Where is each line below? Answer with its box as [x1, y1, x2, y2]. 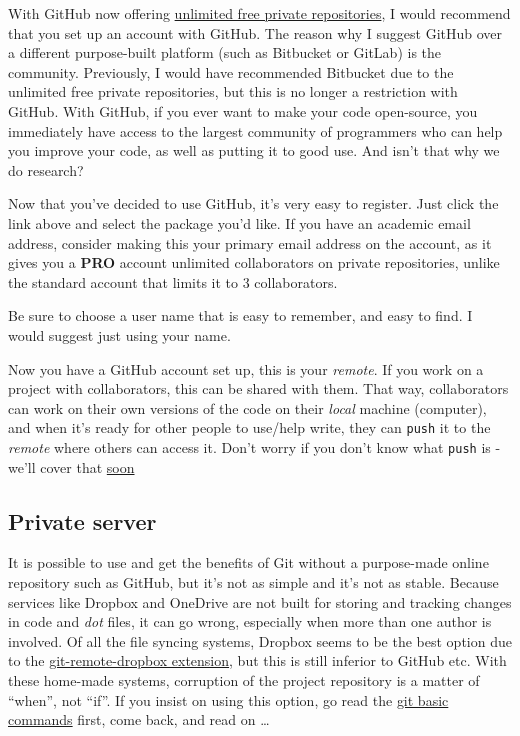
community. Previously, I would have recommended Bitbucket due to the [8, 61, 454, 82]
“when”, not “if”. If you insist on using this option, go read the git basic [8, 689, 449, 710]
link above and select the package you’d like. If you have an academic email [8, 212, 471, 233]
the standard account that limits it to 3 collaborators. [8, 271, 338, 292]
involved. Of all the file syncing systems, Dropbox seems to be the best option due [8, 630, 512, 651]
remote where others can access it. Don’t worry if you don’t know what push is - [8, 436, 501, 457]
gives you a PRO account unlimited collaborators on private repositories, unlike [8, 252, 500, 273]
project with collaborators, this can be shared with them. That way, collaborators [8, 378, 509, 399]
